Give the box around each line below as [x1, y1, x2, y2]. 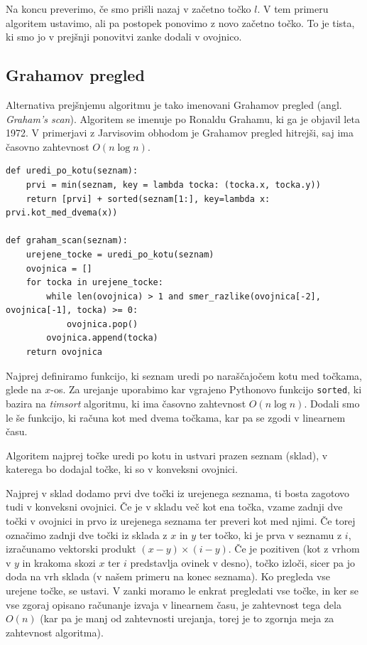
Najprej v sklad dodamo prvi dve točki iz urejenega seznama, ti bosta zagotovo [6, 485, 350, 500]
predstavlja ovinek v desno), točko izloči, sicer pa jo [130, 555, 355, 570]
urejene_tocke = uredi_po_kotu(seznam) [26, 249, 214, 260]
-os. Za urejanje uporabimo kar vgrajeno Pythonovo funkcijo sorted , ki [50, 382, 362, 397]
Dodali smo [310, 395, 360, 410]
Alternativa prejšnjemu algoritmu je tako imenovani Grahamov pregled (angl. [6, 97, 342, 112]
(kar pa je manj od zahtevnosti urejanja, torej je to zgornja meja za [40, 611, 334, 626]
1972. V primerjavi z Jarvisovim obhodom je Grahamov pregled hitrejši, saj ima [6, 125, 354, 140]
